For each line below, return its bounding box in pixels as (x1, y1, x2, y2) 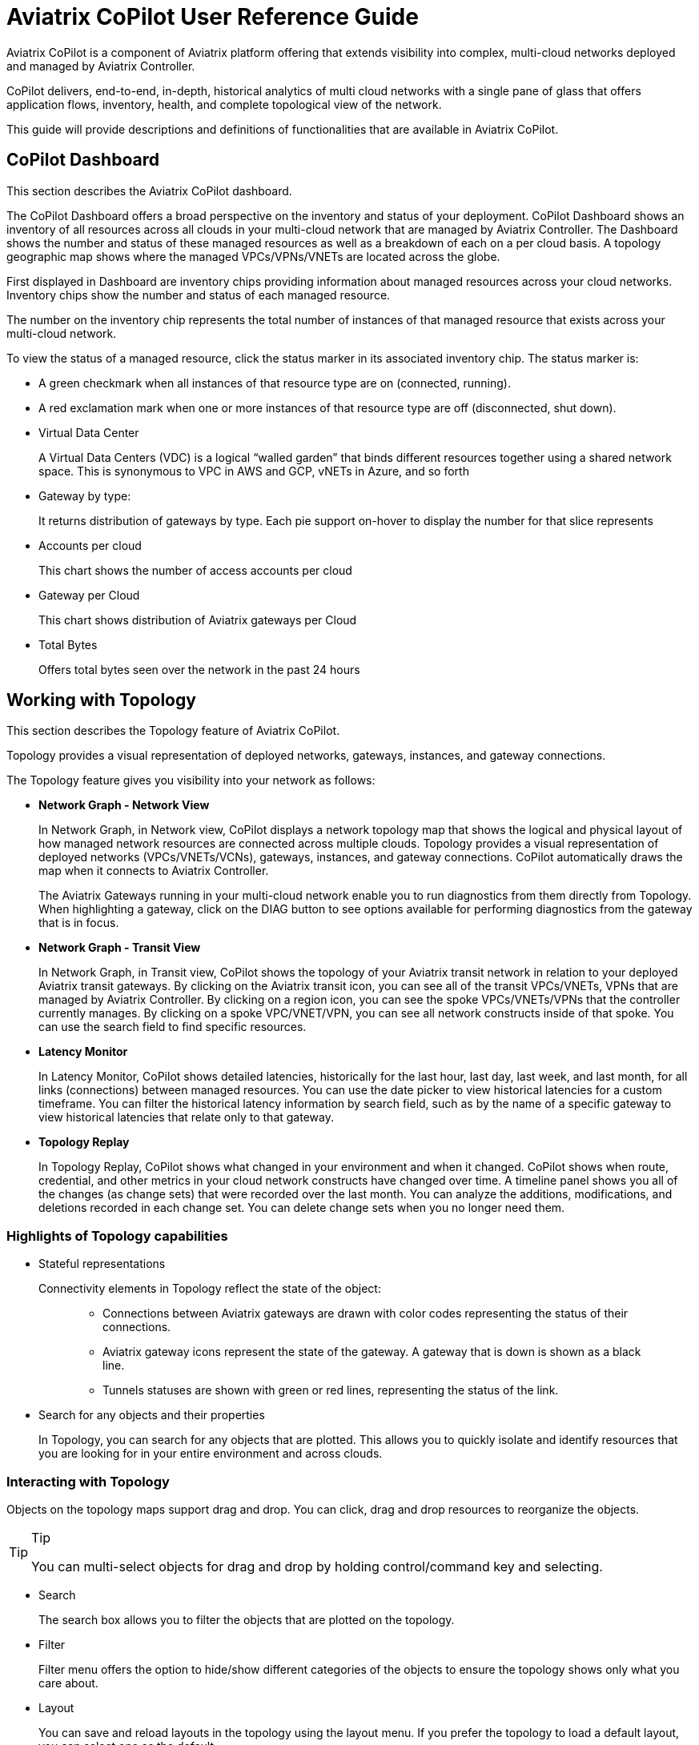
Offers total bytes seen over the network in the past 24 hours (38, 662, 360, 676)
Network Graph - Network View (38, 798, 210, 812)
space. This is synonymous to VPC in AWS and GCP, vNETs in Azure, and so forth (38, 463, 469, 478)
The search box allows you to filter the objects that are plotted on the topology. (38, 1612, 455, 1627)
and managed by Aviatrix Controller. (6, 58, 195, 73)
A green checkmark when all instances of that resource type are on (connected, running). (38, 375, 511, 390)
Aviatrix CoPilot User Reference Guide (6, 3, 419, 30)
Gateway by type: (38, 488, 131, 503)
